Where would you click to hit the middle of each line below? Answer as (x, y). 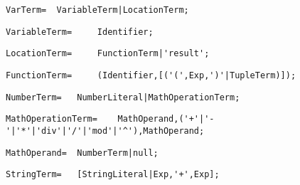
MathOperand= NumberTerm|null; (82, 153)
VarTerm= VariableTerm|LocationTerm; (97, 10)
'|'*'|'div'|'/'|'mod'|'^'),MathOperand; (105, 131)
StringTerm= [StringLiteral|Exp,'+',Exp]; (113, 175)
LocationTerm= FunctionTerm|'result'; (108, 54)
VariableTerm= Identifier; (80, 32)
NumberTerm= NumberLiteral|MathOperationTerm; (123, 97)
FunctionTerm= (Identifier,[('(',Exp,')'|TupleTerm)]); (151, 75)
